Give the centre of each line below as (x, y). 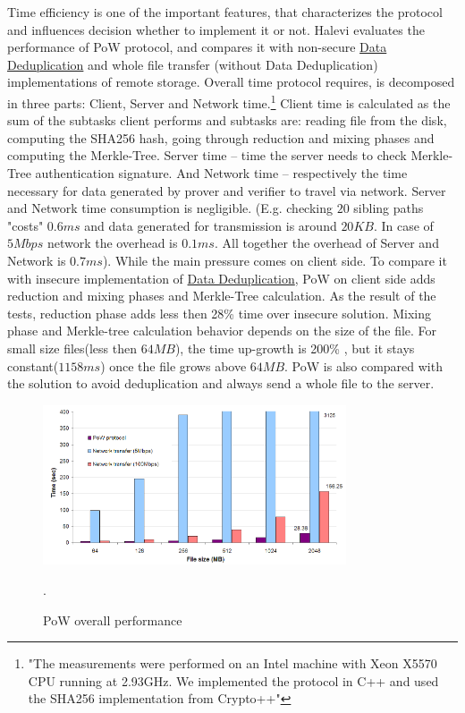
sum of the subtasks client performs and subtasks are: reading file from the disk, (227, 120)
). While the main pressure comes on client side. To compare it (275, 260)
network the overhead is (112, 243)
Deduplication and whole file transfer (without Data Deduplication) (193, 64)
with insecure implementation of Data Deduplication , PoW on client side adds (221, 278)
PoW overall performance (113, 620)
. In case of (403, 225)
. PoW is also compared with (364, 365)
